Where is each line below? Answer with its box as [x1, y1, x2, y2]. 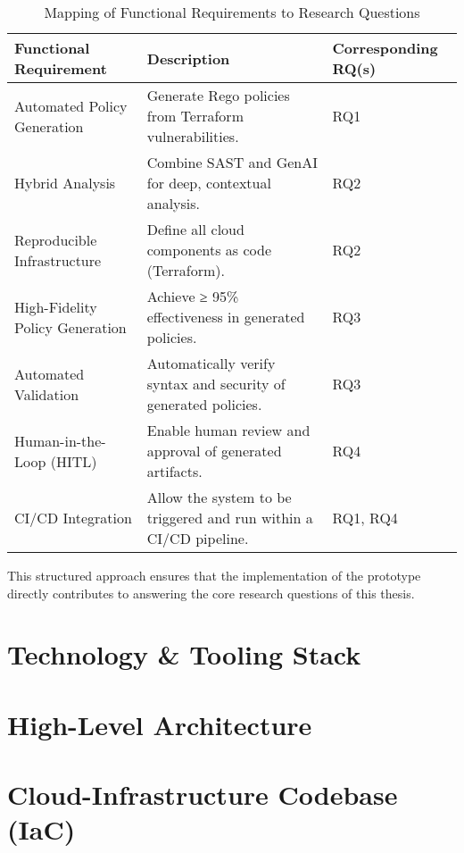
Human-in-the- [14, 430, 106, 451]
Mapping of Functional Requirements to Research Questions [44, 2, 420, 22]
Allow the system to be [146, 487, 292, 507]
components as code [146, 239, 272, 260]
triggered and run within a [146, 507, 313, 528]
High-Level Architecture [7, 706, 312, 742]
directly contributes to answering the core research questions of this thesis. [7, 583, 415, 602]
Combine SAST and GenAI [146, 152, 318, 172]
